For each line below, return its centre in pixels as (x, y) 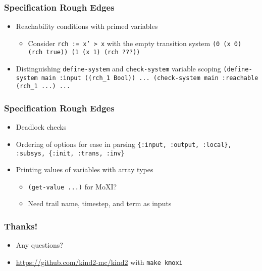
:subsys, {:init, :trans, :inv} (70, 153)
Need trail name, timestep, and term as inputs (100, 203)
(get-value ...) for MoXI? (72, 186)
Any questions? (39, 245)
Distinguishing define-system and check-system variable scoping (118, 69)
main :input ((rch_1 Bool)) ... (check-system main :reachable (150, 78)
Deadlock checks (41, 127)
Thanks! (21, 226)
